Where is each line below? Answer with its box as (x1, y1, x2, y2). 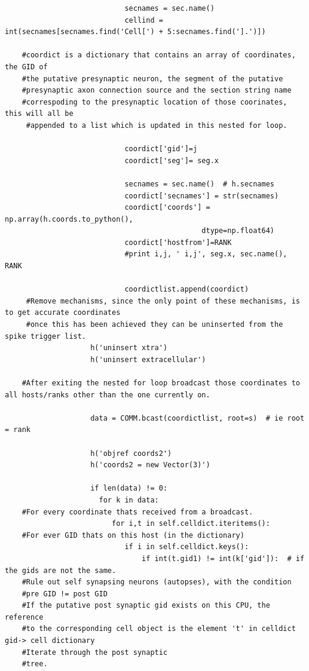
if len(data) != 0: (90, 484, 168, 493)
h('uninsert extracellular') (90, 355, 206, 364)
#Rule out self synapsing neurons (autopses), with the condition (22, 578, 292, 587)
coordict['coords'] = (124, 203, 210, 212)
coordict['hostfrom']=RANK (124, 238, 232, 247)
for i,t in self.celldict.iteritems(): (111, 519, 270, 528)
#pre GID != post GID (22, 589, 108, 598)
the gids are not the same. (5, 566, 117, 575)
